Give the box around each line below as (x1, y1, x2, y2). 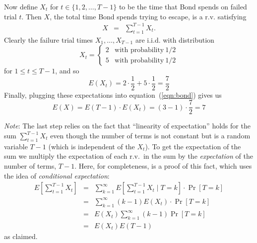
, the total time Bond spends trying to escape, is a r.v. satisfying (50, 11, 247, 21)
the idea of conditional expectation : (4, 170, 110, 181)
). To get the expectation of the (145, 141, 241, 151)
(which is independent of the (48, 141, 135, 151)
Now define (4, 1, 38, 11)
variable (4, 141, 28, 151)
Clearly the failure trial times (4, 34, 93, 45)
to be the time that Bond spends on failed (119, 1, 247, 11)
